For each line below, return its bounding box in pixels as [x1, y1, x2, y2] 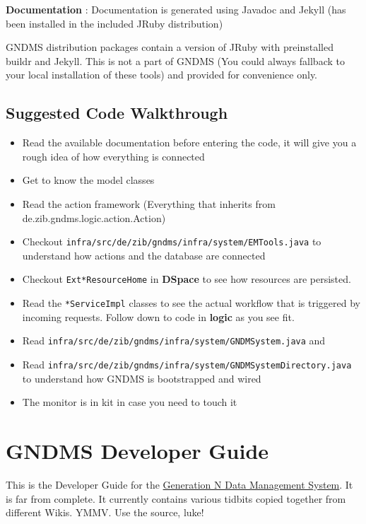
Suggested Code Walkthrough [6, 102, 228, 124]
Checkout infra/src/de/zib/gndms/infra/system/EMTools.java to [22, 234, 321, 249]
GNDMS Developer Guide [6, 436, 269, 465]
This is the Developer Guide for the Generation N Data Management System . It [6, 477, 353, 491]
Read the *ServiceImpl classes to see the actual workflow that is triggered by [22, 296, 360, 310]
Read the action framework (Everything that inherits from [22, 196, 276, 211]
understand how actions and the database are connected [22, 248, 266, 262]
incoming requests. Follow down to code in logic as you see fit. [22, 309, 295, 324]
